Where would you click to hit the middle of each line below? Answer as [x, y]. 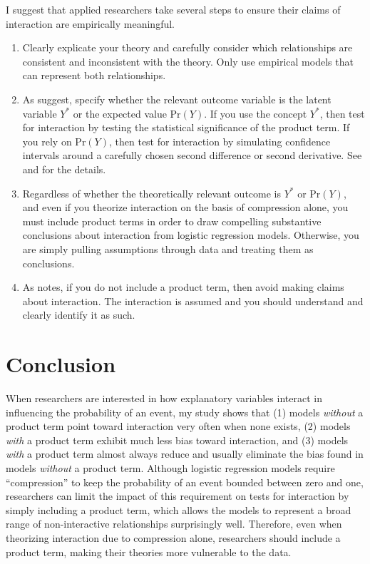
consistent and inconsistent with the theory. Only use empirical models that [188, 61]
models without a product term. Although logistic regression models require [170, 467]
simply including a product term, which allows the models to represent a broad [179, 509]
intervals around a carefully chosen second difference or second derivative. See [192, 155]
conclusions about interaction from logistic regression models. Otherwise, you [191, 235]
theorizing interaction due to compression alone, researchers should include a [173, 537]
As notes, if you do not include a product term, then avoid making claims [183, 287]
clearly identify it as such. [79, 315]
